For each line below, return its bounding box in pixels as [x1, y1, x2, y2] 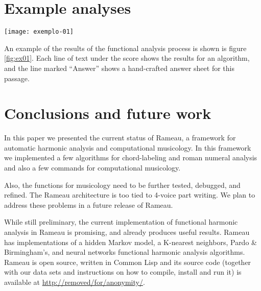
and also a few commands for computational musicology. [4, 162, 181, 173]
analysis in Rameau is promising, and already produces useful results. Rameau [4, 227, 250, 237]
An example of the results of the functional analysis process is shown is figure [4, 42, 247, 53]
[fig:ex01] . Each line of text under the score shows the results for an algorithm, [4, 53, 250, 63]
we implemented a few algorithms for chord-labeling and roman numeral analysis [4, 152, 257, 163]
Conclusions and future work [4, 103, 211, 124]
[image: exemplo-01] [4, 28, 74, 36]
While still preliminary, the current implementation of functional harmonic [4, 216, 238, 227]
